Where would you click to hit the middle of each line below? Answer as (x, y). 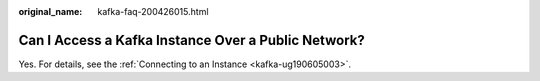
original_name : (50, 11)
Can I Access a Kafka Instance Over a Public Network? (191, 40)
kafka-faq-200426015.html (153, 11)
